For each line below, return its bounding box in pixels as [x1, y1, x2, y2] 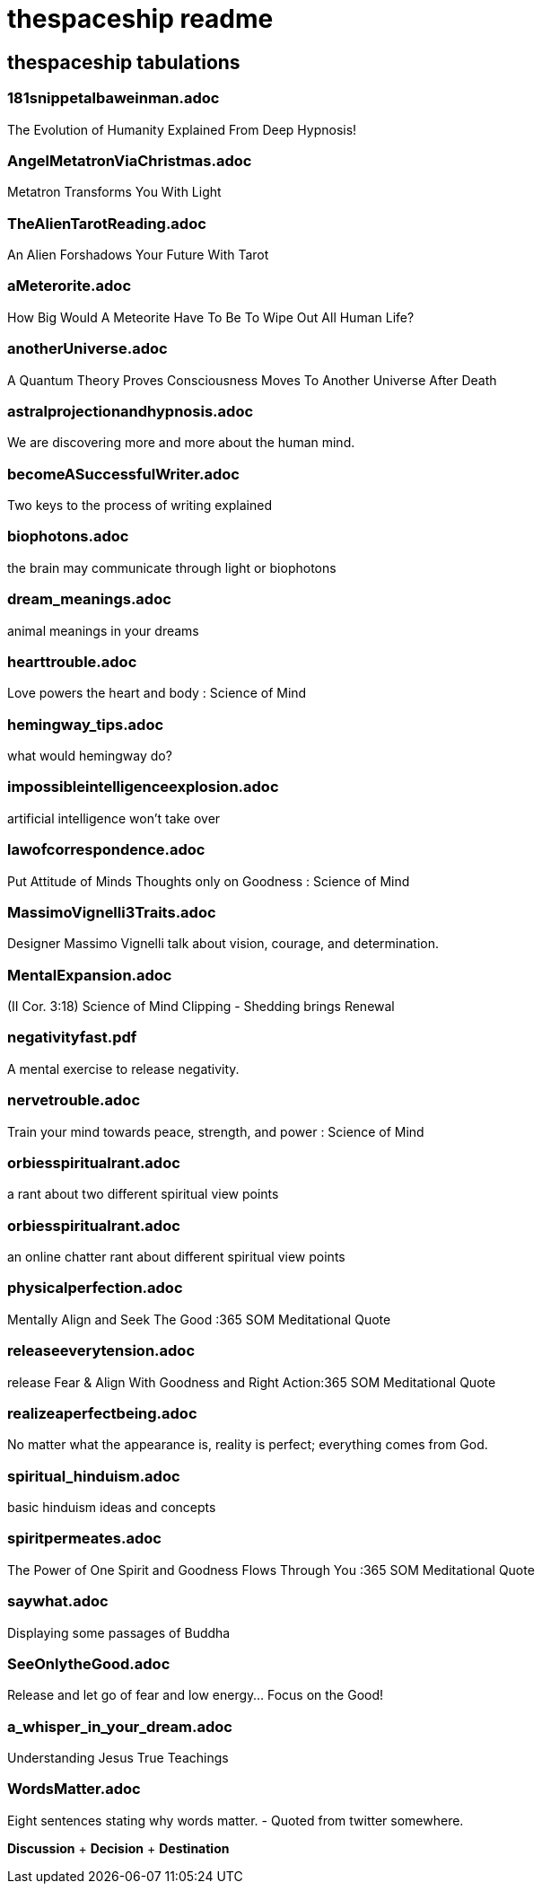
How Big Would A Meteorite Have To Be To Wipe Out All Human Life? [7, 309, 415, 325]
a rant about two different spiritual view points [7, 1186, 279, 1202]
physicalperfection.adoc [7, 1279, 183, 1297]
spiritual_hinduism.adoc [7, 1466, 180, 1485]
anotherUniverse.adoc [7, 339, 168, 358]
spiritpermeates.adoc [7, 1529, 162, 1548]
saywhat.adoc [7, 1592, 109, 1611]
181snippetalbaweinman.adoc [7, 89, 220, 108]
